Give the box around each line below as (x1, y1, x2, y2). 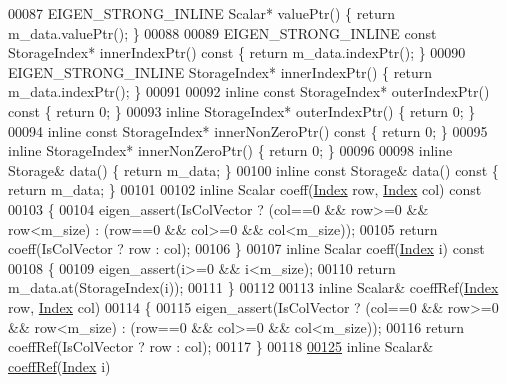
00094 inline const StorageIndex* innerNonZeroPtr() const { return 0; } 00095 (8, 120, 488, 141)
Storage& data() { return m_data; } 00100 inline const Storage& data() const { (8, 159, 499, 180)
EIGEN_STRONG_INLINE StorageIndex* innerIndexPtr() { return (8, 61, 432, 82)
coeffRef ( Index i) (8, 355, 111, 376)
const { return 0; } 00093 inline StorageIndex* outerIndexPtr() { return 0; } (8, 100, 476, 121)
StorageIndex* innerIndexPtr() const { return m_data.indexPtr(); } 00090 (8, 42, 466, 63)
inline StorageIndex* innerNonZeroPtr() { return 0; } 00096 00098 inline (8, 140, 453, 161)
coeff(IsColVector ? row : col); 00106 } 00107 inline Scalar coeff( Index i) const (8, 238, 485, 259)
